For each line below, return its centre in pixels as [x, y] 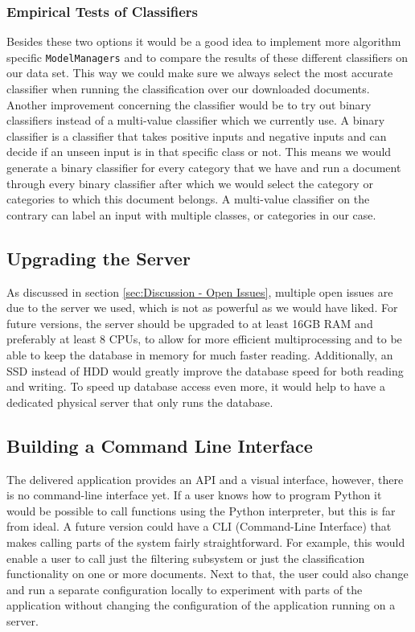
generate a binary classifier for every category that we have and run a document [204, 168]
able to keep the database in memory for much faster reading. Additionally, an [200, 354]
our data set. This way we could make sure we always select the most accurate [200, 73]
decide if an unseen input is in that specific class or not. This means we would [199, 152]
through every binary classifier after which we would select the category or [190, 183]
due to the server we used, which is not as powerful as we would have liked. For [202, 308]
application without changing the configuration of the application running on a [201, 605]
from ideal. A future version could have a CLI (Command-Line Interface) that [199, 526]
